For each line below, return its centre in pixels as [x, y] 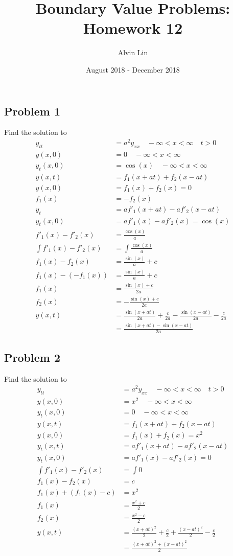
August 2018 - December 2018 [133, 69]
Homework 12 [133, 28]
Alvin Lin [133, 52]
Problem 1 [32, 111]
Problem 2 [32, 357]
